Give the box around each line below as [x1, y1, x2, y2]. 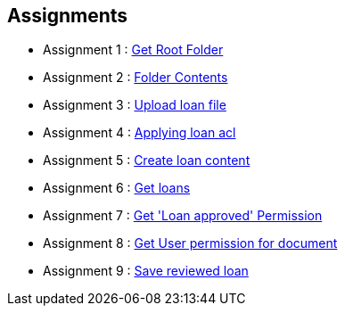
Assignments [7, 4, 128, 27]
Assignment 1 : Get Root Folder [43, 42, 224, 58]
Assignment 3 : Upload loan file [43, 97, 226, 113]
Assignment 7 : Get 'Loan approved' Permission [43, 208, 323, 224]
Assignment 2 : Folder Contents [43, 70, 228, 86]
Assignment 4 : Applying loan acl [43, 125, 236, 141]
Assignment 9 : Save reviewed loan [43, 263, 249, 279]
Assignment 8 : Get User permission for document [43, 235, 338, 251]
